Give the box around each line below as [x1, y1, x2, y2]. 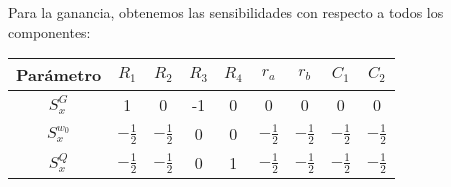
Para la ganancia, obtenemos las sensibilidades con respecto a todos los [8, 2, 444, 22]
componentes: [8, 21, 91, 42]
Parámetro [16, 63, 102, 87]
